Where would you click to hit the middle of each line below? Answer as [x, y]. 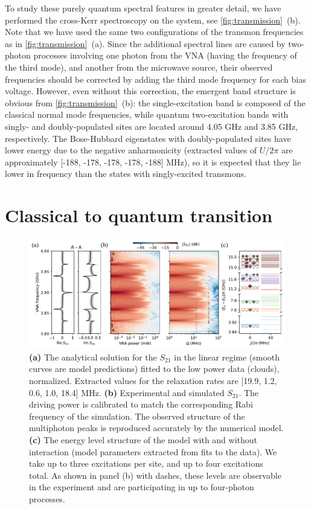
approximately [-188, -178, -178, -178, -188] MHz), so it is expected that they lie [153, 162]
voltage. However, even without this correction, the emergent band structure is [150, 91]
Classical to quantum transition [139, 215]
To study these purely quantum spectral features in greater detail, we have [143, 8]
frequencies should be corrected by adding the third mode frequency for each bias [155, 79]
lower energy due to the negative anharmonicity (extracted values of [131, 150]
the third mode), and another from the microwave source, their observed [139, 67]
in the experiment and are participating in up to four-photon [142, 487]
